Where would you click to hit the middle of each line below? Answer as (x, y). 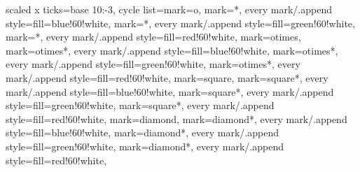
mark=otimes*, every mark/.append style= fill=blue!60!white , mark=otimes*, (172, 50)
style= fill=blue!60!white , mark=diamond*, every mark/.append (142, 132)
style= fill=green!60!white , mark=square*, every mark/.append (140, 105)
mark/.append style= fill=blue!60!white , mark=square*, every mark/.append (170, 91)
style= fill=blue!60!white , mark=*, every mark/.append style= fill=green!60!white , (180, 23)
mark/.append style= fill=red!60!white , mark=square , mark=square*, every (167, 77)
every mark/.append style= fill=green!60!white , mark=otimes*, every (153, 64)
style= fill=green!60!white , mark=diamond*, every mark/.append (145, 146)
